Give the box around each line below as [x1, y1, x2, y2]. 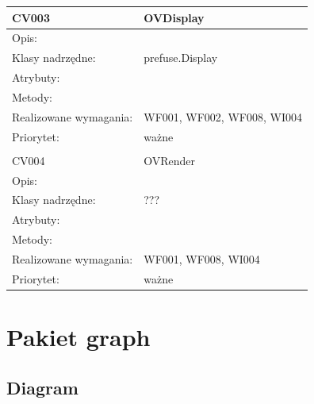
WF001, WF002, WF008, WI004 [144, 108, 302, 125]
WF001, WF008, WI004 [144, 250, 260, 267]
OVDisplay [144, 9, 205, 25]
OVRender [144, 152, 196, 168]
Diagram [6, 375, 78, 399]
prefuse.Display [144, 49, 218, 66]
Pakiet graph [6, 321, 151, 352]
